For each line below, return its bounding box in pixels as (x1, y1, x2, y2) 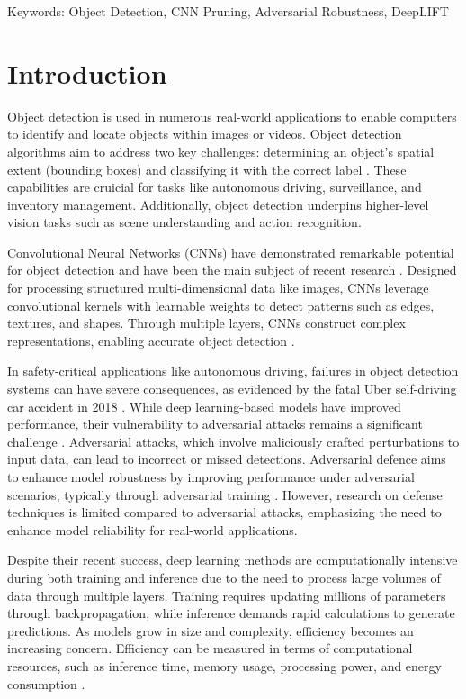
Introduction (7, 54, 167, 91)
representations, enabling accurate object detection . (7, 331, 295, 349)
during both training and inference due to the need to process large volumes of (7, 567, 441, 586)
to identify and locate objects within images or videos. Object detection (7, 124, 402, 143)
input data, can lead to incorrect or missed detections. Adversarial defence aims (7, 449, 446, 468)
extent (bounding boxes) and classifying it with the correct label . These (7, 159, 407, 178)
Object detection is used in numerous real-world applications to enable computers (7, 106, 457, 125)
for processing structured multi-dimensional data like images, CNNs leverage (7, 278, 429, 297)
